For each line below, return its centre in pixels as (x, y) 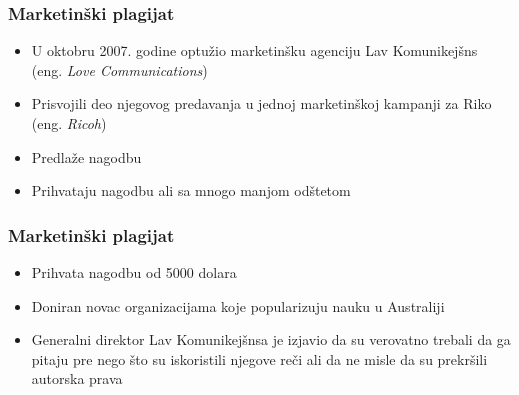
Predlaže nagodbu (86, 156)
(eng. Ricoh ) (69, 123)
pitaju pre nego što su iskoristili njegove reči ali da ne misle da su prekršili (259, 358)
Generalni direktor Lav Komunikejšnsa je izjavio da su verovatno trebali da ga (271, 339)
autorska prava (77, 378)
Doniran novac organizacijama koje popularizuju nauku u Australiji (238, 305)
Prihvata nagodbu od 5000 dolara (134, 272)
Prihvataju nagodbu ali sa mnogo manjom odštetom (191, 190)
